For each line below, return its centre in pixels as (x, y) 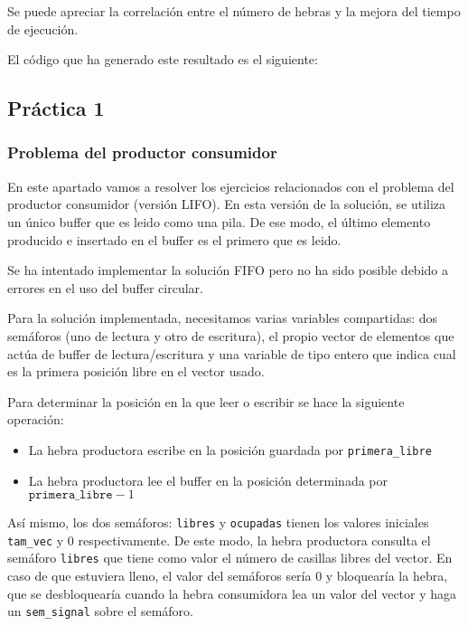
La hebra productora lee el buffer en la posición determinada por (208, 480)
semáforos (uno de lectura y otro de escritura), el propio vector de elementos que (231, 335)
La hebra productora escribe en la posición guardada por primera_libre (230, 449)
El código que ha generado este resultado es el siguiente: (163, 59)
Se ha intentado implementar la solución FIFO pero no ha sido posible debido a (228, 270)
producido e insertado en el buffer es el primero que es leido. (174, 239)
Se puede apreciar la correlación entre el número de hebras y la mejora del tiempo (234, 11)
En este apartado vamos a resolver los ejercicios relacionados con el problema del (231, 186)
